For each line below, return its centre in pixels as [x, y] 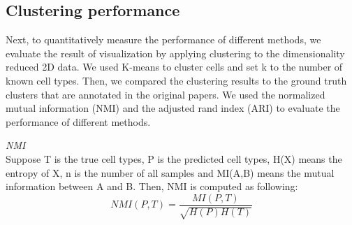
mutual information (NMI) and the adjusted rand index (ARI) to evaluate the [173, 108]
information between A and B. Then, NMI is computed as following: [152, 186]
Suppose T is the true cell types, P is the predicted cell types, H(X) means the [174, 158]
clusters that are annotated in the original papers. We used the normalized [166, 94]
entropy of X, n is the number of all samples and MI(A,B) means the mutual [170, 172]
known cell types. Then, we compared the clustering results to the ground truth [176, 80]
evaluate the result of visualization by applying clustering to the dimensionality [175, 53]
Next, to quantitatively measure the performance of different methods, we [163, 39]
